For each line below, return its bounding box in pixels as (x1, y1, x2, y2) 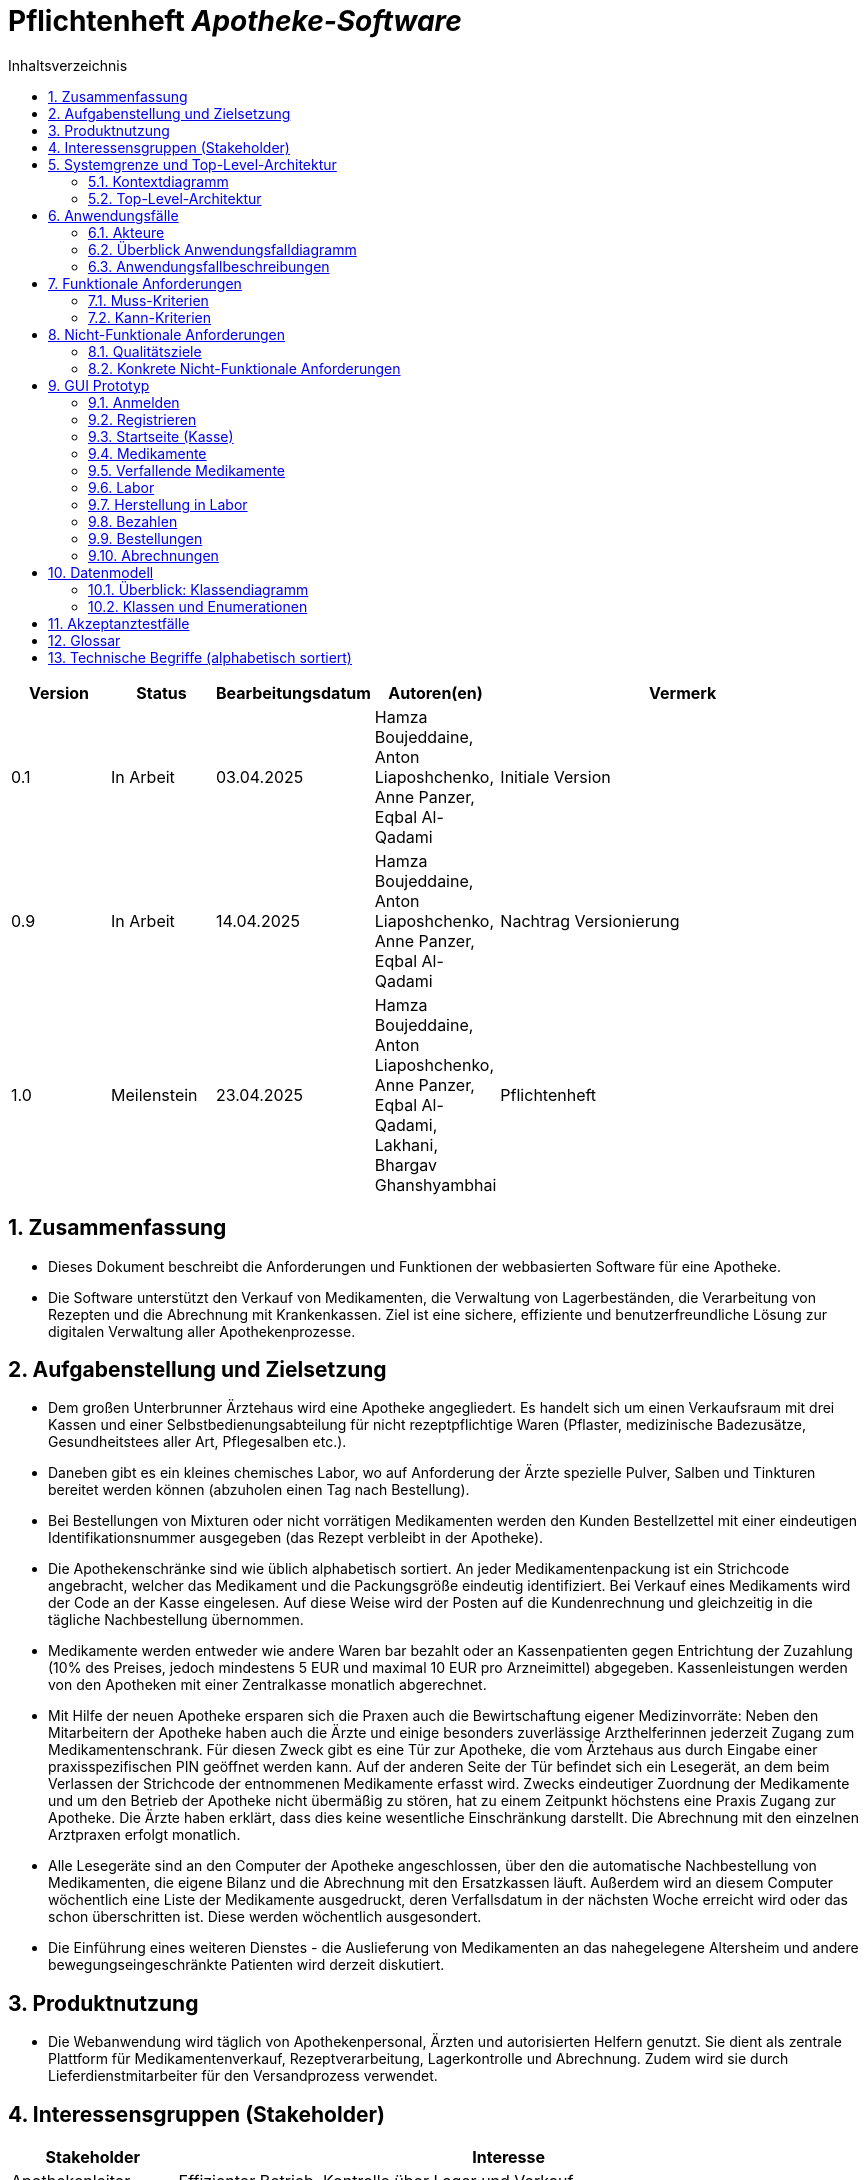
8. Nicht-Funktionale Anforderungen (48, 325, 286, 343)
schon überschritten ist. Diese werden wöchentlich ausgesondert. (48, 1908, 482, 1926)
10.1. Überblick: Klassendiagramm (88, 580, 309, 598)
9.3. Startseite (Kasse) (88, 427, 234, 445)
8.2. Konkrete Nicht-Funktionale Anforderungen (88, 359, 401, 377)
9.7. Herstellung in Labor (88, 495, 248, 513)
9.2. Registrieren (88, 410, 197, 428)
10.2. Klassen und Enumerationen (88, 597, 308, 615)
